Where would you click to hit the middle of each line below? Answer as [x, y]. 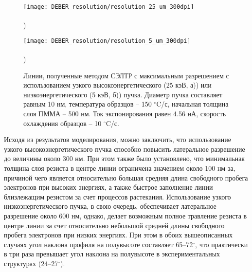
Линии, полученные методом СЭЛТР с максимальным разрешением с [126, 75]
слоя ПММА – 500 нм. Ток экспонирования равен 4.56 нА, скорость [125, 114]
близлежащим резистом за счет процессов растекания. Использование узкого [117, 196]
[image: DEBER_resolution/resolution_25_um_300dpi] [109, 7]
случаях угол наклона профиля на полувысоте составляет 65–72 [99, 244]
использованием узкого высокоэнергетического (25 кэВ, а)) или [117, 85]
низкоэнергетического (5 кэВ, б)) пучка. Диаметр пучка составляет [123, 94]
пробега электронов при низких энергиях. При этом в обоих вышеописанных [118, 235]
